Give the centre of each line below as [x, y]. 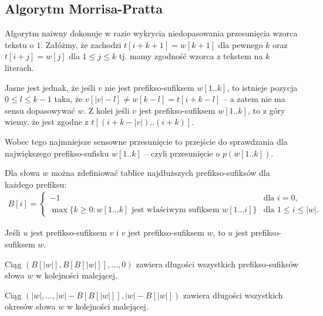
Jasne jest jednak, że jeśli [50, 87]
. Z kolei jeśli [107, 110]
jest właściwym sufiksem [175, 210]
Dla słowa [22, 173]
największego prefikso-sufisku [57, 153]
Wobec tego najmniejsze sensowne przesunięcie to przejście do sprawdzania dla [146, 141]
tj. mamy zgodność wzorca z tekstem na [191, 56]
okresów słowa [30, 306]
